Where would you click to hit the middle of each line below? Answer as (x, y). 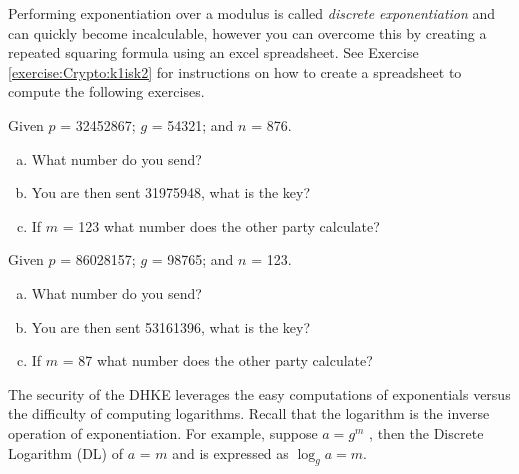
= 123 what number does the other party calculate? (221, 225)
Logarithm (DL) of (65, 452)
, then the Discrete (426, 432)
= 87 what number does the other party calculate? (217, 360)
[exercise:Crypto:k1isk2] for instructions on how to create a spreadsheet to (235, 71)
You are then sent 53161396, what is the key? (171, 326)
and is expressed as (230, 452)
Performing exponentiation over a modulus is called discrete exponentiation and (252, 13)
